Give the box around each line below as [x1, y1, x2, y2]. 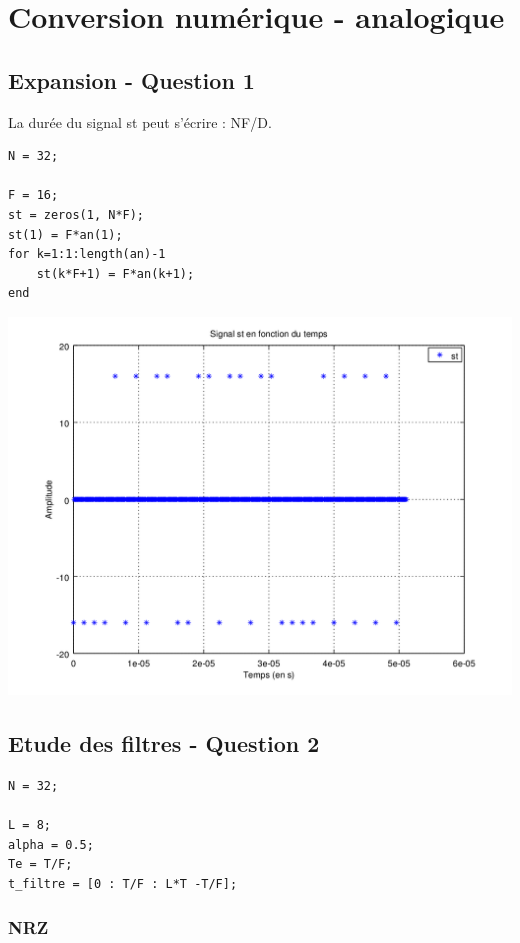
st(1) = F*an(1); [8, 227, 123, 242]
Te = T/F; [8, 857, 73, 872]
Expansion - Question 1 [8, 64, 255, 95]
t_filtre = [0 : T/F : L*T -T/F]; [8, 876, 238, 891]
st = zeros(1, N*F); [8, 207, 145, 222]
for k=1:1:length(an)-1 [8, 247, 166, 262]
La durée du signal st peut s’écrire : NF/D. [8, 111, 272, 132]
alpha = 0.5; [8, 837, 94, 852]
